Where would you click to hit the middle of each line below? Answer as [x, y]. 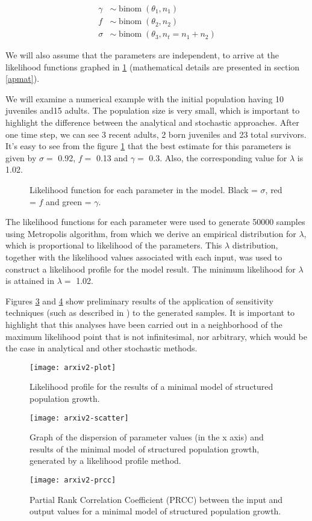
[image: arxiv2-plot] [73, 367]
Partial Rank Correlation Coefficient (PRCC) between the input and [156, 499]
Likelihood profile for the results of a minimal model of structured [151, 387]
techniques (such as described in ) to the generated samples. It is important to [150, 313]
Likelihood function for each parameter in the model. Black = [144, 190]
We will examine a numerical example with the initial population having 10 [145, 98]
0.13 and [112, 157]
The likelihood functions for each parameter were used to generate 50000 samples [155, 222]
